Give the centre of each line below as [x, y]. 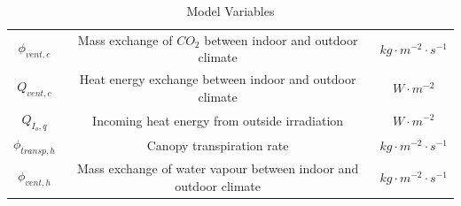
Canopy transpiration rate [218, 145]
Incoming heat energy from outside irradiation [218, 120]
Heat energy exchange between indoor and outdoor [218, 79]
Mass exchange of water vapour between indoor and [218, 168]
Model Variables [230, 11]
